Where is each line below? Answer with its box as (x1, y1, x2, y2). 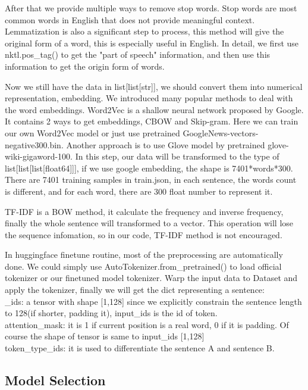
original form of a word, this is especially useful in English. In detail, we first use (5, 36, 299, 49)
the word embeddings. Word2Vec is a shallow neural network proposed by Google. (5, 103, 304, 116)
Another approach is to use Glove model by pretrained (66, 138, 265, 151)
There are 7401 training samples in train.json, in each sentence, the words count (5, 173, 297, 186)
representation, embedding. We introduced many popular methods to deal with (5, 92, 293, 104)
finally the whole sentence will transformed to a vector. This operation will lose (5, 217, 294, 229)
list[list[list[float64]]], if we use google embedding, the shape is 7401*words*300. (5, 161, 293, 174)
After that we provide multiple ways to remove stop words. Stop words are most (5, 2, 297, 14)
